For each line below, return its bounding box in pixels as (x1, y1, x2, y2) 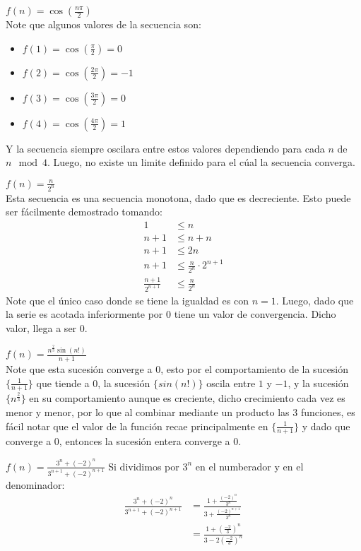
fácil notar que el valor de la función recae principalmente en (6, 418, 268, 433)
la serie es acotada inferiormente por (6, 307, 163, 321)
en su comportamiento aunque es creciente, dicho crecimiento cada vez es (29, 391, 345, 405)
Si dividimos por (108, 458, 179, 473)
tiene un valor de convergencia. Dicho (174, 307, 336, 321)
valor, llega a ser (6, 320, 77, 335)
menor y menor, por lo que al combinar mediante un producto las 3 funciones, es (6, 405, 355, 419)
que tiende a (36, 375, 90, 390)
